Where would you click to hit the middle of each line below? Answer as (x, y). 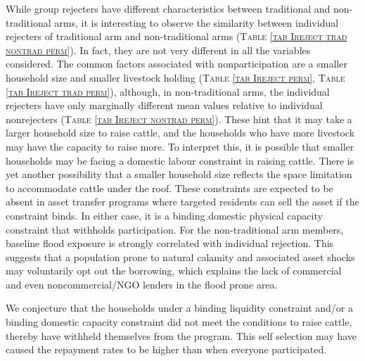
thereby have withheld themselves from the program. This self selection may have (181, 335)
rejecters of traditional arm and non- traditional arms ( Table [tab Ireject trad (177, 36)
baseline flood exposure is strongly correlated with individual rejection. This (170, 243)
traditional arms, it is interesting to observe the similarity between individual (172, 22)
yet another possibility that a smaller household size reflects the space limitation (179, 174)
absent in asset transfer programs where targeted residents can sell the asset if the (182, 202)
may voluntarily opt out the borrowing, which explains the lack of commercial (174, 271)
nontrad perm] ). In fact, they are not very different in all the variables (158, 50)
